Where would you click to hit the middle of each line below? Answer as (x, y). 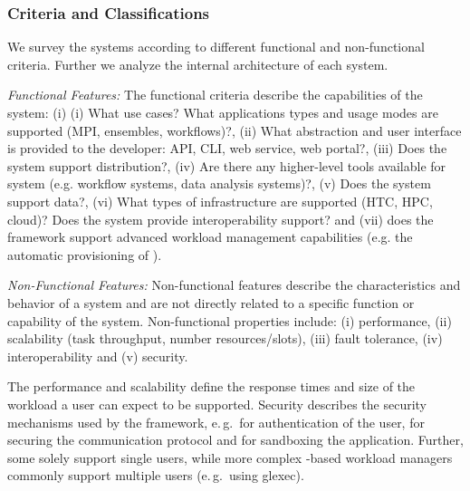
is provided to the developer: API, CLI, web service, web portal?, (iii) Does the (227, 148)
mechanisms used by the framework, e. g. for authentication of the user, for (216, 422)
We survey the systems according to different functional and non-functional (216, 47)
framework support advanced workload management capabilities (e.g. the (210, 237)
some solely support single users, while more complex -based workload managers (230, 457)
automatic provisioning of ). (85, 254)
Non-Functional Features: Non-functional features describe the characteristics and (234, 285)
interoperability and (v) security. (98, 356)
